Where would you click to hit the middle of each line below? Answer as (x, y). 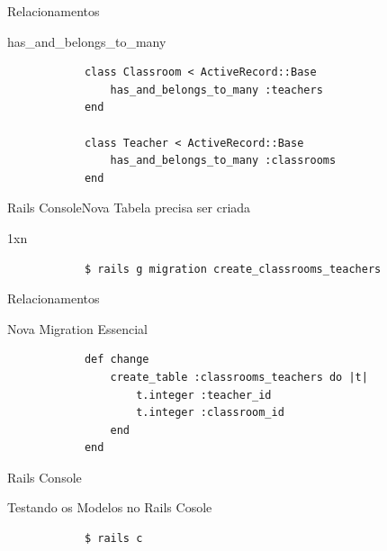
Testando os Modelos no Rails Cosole (110, 507)
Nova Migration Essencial (77, 328)
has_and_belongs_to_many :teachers (216, 90)
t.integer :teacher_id (204, 395)
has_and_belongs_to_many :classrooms (223, 161)
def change (117, 360)
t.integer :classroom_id (210, 413)
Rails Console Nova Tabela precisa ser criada (129, 208)
